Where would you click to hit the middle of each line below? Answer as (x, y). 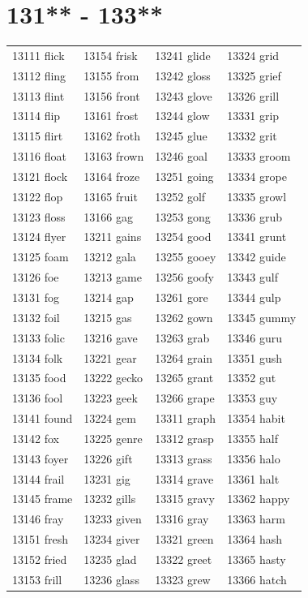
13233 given (113, 519)
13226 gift (108, 458)
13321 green (184, 539)
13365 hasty (257, 559)
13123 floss (39, 216)
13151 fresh (40, 539)
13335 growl (257, 196)
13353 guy (252, 398)
